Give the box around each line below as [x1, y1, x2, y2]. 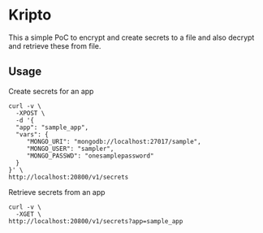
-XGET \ [15, 209, 42, 218]
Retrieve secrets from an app [8, 187, 106, 196]
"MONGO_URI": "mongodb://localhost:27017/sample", [26, 137, 201, 145]
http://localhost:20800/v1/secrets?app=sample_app [8, 217, 183, 225]
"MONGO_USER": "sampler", [26, 145, 114, 153]
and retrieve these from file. [8, 41, 101, 50]
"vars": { [15, 130, 49, 139]
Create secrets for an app [8, 86, 94, 96]
